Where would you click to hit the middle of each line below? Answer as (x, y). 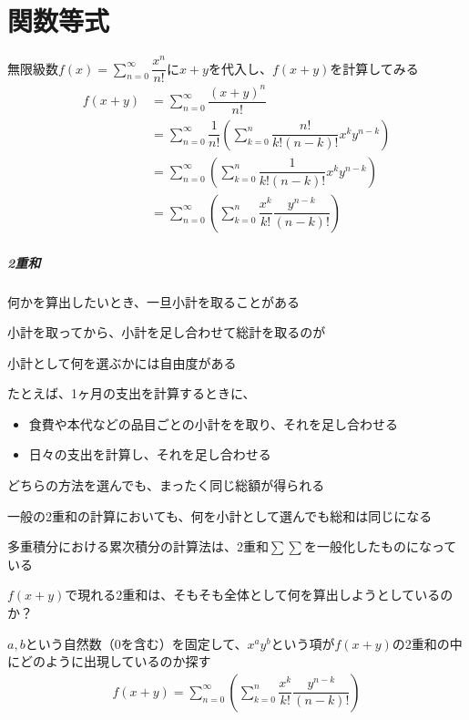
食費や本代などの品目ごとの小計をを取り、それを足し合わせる (214, 423)
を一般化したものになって (380, 546)
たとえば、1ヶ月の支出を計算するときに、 (132, 393)
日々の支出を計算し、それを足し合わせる (150, 454)
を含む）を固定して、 (184, 643)
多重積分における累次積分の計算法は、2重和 (138, 546)
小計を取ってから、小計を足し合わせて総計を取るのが (167, 332)
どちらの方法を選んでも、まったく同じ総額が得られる (166, 485)
